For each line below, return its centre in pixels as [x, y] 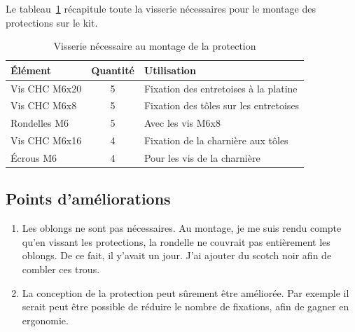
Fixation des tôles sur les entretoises [222, 105]
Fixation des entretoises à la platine [221, 88]
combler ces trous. [61, 269]
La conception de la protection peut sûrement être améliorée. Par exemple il [186, 292]
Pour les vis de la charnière [202, 158]
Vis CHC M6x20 [46, 88]
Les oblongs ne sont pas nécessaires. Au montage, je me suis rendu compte [182, 228]
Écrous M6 [34, 158]
